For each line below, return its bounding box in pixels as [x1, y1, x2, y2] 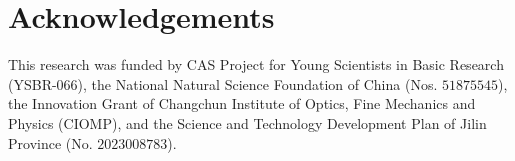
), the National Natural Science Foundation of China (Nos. [77, 73, 438, 94]
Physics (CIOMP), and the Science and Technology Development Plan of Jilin [8, 112, 487, 133]
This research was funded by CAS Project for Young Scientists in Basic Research [8, 54, 504, 75]
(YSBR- [8, 73, 57, 94]
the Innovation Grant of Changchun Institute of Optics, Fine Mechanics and [8, 93, 476, 114]
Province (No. [8, 132, 93, 153]
